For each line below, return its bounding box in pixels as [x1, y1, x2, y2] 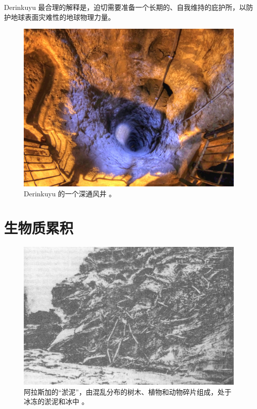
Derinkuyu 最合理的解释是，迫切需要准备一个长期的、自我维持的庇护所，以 [4, 2, 247, 12]
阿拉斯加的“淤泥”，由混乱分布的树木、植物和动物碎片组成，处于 [24, 386, 232, 397]
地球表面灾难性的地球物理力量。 [10, 11, 115, 22]
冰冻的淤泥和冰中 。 [24, 396, 89, 407]
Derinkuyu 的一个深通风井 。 [24, 188, 116, 198]
